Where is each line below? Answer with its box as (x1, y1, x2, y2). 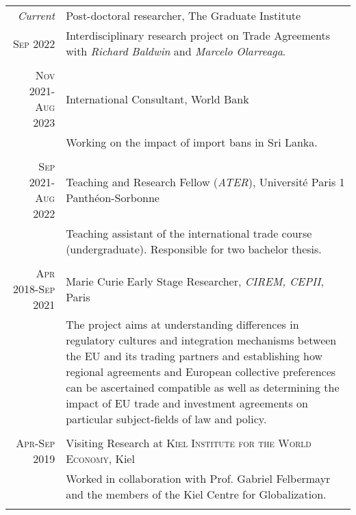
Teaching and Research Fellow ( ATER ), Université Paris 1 (66, 174, 345, 190)
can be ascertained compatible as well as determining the (66, 379, 340, 395)
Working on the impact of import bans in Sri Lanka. (66, 134, 318, 150)
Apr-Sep (16, 435, 55, 451)
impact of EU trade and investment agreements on (66, 395, 308, 411)
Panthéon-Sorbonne (66, 190, 160, 205)
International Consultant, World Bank (66, 90, 249, 107)
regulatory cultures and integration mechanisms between (66, 332, 337, 348)
